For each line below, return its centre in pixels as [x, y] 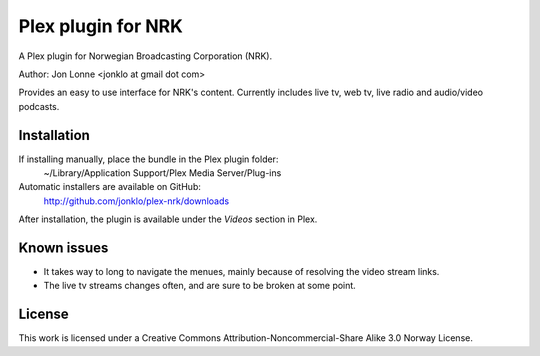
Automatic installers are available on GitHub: [110, 187]
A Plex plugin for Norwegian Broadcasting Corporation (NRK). [145, 56]
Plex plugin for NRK [101, 26]
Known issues [63, 248]
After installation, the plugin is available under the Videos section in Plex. [168, 219]
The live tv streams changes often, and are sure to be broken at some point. [200, 286]
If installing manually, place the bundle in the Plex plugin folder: [148, 159]
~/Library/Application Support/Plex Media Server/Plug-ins [162, 173]
